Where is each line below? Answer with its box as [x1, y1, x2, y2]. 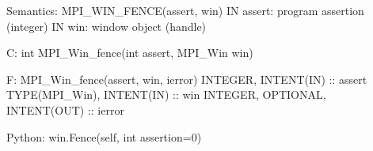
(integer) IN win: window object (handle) [6, 17, 207, 34]
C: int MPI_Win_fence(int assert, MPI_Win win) [6, 44, 253, 61]
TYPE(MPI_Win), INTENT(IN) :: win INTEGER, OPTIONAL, [6, 86, 326, 103]
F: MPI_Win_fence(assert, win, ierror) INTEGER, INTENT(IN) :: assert [6, 70, 367, 87]
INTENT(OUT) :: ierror [6, 101, 124, 118]
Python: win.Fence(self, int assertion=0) [6, 128, 202, 145]
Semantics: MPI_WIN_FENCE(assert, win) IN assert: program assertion [6, 2, 364, 18]
